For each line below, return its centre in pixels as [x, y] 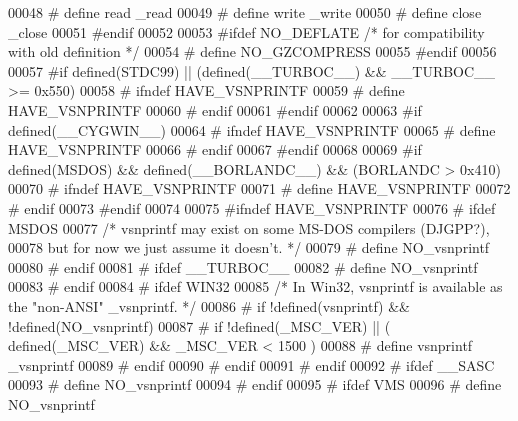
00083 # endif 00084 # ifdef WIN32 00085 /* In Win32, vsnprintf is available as [255, 286]
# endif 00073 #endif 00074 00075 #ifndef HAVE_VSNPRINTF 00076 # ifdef [252, 207]
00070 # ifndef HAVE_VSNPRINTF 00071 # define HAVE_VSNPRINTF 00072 [259, 188]
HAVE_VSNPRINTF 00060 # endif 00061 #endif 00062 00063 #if [215, 109]
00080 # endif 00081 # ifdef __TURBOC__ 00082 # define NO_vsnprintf [243, 266]
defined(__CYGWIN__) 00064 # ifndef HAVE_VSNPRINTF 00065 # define [252, 129]
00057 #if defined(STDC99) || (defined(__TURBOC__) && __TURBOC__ [252, 70]
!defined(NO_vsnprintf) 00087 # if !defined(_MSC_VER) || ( [199, 325]
